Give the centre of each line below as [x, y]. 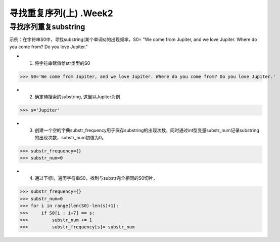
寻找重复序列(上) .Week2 [61, 13]
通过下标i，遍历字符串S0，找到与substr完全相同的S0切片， [96, 178]
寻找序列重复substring [47, 27]
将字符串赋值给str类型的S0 [62, 63]
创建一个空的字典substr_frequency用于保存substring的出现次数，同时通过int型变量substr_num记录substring [147, 130]
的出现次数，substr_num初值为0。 [70, 137]
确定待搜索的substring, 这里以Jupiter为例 [77, 97]
